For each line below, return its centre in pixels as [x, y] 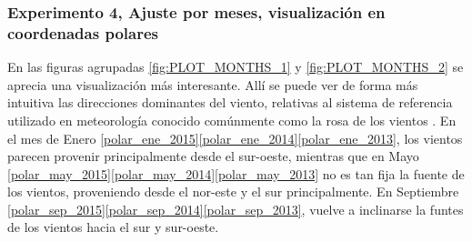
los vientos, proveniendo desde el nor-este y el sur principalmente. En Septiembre [233, 192]
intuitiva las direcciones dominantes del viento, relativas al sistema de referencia [230, 102]
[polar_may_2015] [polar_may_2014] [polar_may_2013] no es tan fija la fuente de [236, 173]
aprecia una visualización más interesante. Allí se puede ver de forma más [213, 84]
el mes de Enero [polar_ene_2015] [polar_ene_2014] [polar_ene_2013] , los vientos [235, 138]
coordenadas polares [83, 32]
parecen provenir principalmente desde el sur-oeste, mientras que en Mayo [213, 156]
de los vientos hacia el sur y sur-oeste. [113, 227]
